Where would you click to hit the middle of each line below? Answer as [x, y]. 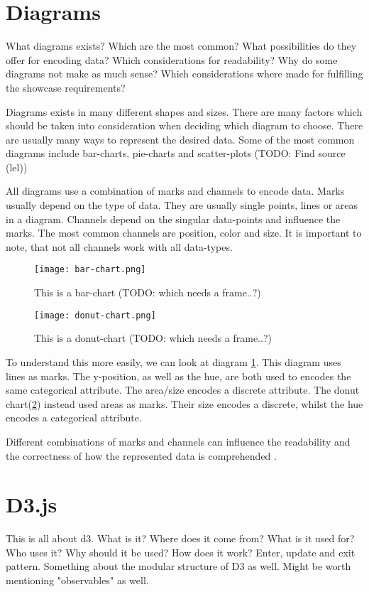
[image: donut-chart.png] [95, 315]
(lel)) [17, 167]
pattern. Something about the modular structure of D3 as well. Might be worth [178, 566]
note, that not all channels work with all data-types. [119, 246]
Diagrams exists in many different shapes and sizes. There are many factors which [184, 111]
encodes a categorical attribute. [74, 418]
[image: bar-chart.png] [90, 270]
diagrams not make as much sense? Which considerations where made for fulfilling [184, 74]
